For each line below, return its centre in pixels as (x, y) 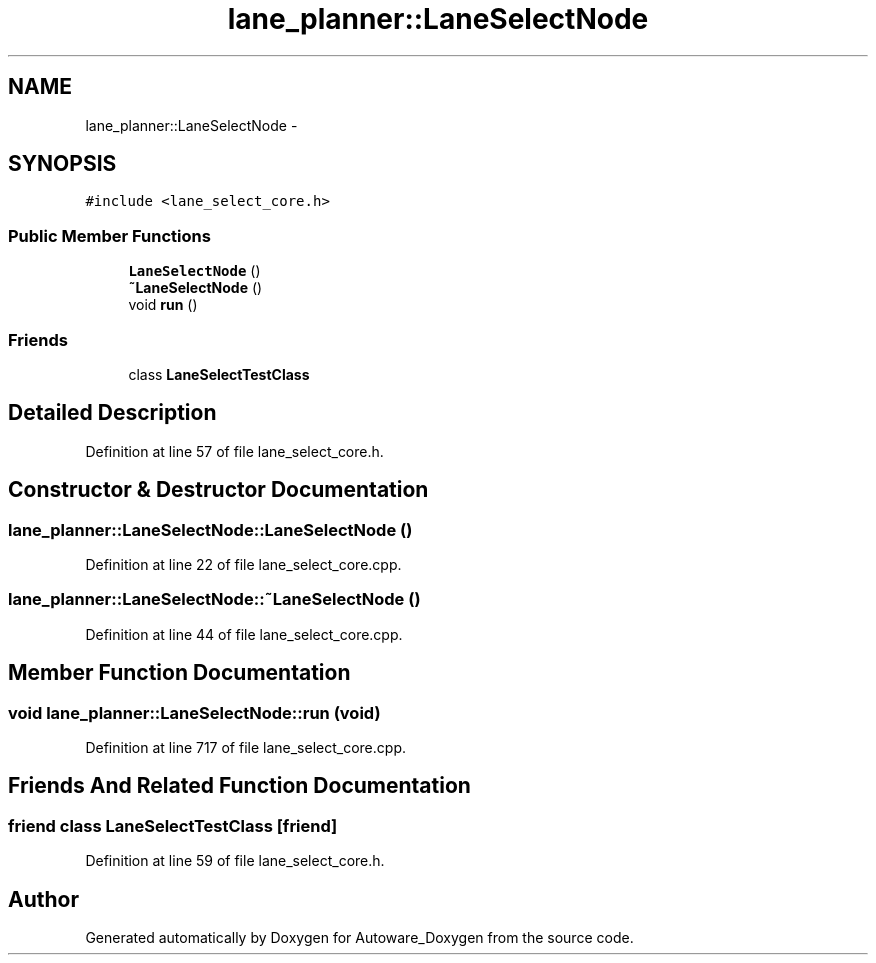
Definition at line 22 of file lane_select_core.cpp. (243, 564)
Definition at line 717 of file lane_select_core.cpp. (245, 747)
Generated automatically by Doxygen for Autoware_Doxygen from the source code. (359, 938)
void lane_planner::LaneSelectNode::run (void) (194, 712)
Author (43, 899)
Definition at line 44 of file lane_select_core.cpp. (244, 634)
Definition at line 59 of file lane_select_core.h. (235, 861)
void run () (163, 305)
